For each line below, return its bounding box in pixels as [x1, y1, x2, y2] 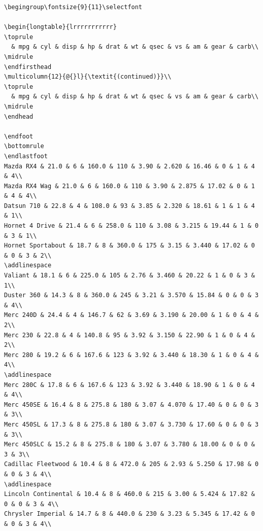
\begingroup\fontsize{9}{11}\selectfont [4, 4, 143, 11]
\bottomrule [4, 143, 44, 150]
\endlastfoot [4, 152, 48, 160]
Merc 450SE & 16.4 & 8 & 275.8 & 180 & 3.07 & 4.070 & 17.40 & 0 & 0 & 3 [4, 401, 259, 408]
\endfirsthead [4, 63, 52, 70]
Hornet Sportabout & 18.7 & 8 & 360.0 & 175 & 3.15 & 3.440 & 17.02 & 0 [4, 242, 255, 250]
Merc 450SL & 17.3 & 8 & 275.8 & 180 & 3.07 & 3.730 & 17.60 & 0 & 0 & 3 [4, 420, 259, 428]
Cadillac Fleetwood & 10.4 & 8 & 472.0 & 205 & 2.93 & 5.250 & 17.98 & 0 [4, 461, 259, 468]
